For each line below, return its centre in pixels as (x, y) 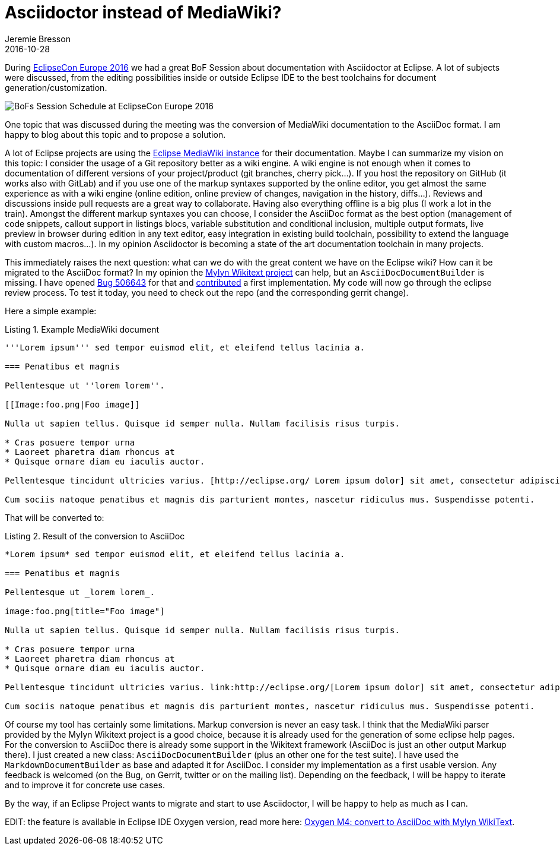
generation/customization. (56, 87)
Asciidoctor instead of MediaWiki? (143, 12)
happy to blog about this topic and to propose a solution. (115, 134)
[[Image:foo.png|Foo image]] (72, 404)
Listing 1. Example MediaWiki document (82, 329)
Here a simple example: (51, 311)
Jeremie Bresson (38, 39)
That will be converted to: (55, 517)
